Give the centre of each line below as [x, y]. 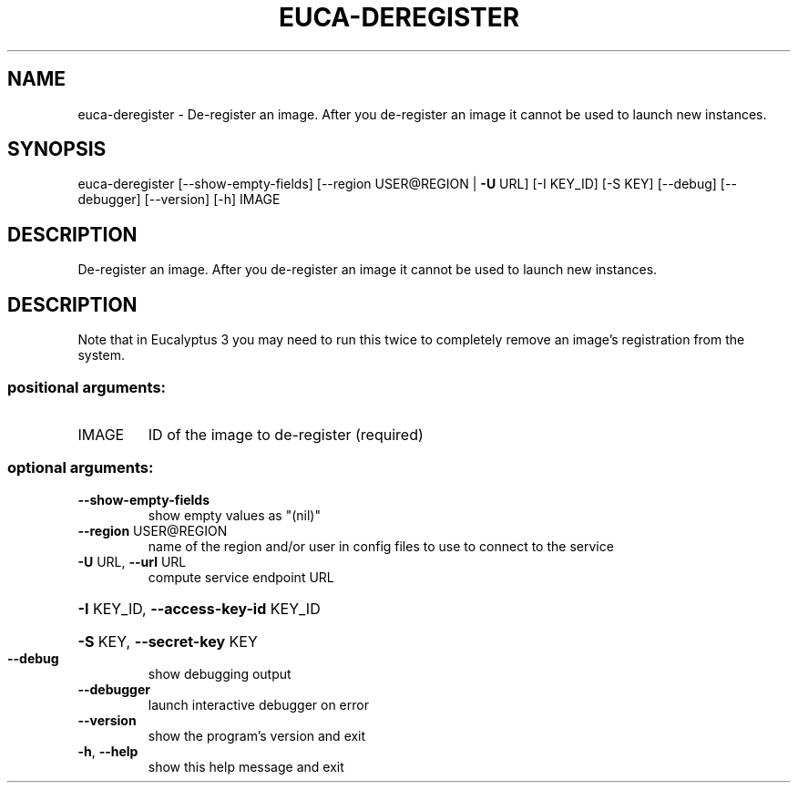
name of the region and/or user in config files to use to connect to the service [381, 546]
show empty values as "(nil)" [234, 515]
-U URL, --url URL [132, 561]
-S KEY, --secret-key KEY [168, 641]
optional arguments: [81, 468]
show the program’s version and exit [257, 735]
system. [101, 355]
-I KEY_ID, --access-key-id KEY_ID [199, 608]
